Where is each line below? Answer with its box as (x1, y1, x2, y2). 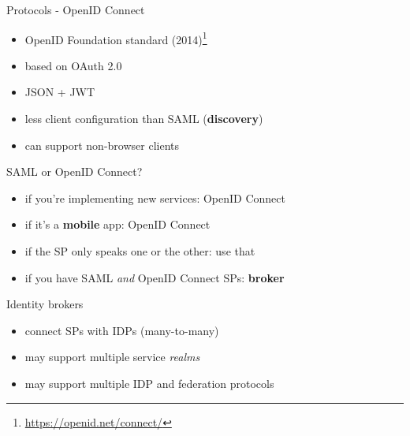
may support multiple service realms (24, 348, 200, 365)
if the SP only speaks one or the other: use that (24, 243, 255, 259)
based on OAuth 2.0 (24, 57, 122, 73)
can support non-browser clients (24, 136, 179, 153)
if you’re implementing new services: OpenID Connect (24, 189, 285, 206)
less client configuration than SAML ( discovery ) (24, 110, 263, 127)
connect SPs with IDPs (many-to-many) (24, 322, 219, 338)
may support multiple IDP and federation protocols (24, 375, 274, 391)
